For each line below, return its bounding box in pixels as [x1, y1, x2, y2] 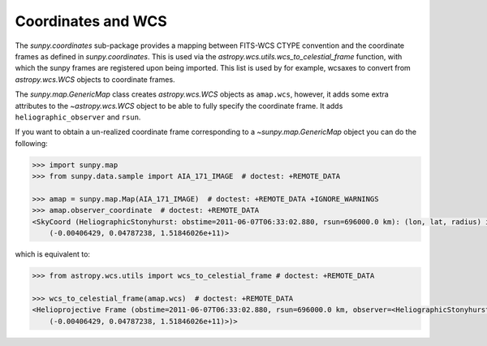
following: [15, 138, 48, 148]
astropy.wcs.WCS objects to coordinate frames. [15, 74, 175, 84]
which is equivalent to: [15, 249, 91, 259]
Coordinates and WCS [15, 12, 168, 30]
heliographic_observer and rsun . [15, 112, 141, 122]
